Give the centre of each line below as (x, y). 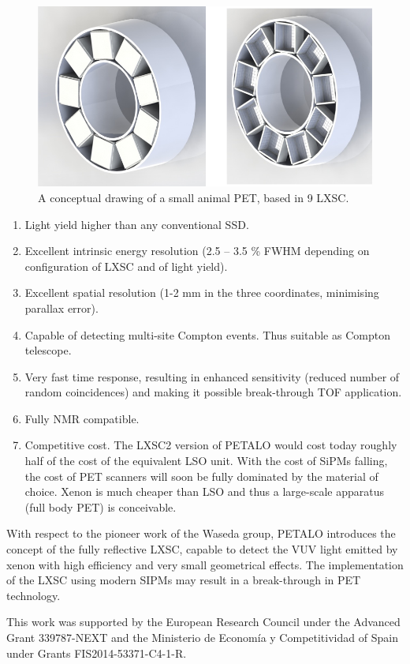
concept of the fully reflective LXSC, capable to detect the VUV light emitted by (202, 549)
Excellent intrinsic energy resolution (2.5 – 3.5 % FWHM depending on (197, 251)
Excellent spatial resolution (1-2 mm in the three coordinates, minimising (202, 293)
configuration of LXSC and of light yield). (126, 266)
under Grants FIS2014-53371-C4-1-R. (97, 653)
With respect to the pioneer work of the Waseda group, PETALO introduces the (201, 533)
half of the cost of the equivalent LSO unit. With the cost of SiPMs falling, (206, 461)
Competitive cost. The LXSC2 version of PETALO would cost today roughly (211, 445)
